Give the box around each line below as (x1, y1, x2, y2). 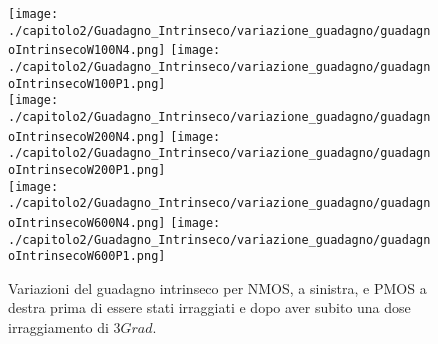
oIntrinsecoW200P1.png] (8, 162, 166, 177)
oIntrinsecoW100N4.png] (8, 43, 166, 58)
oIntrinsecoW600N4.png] (8, 215, 166, 230)
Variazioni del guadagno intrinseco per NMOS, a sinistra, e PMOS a (8, 277, 427, 298)
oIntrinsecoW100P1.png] (8, 76, 166, 91)
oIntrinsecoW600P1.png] (8, 249, 166, 264)
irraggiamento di (8, 317, 109, 338)
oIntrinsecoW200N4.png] (8, 129, 166, 144)
